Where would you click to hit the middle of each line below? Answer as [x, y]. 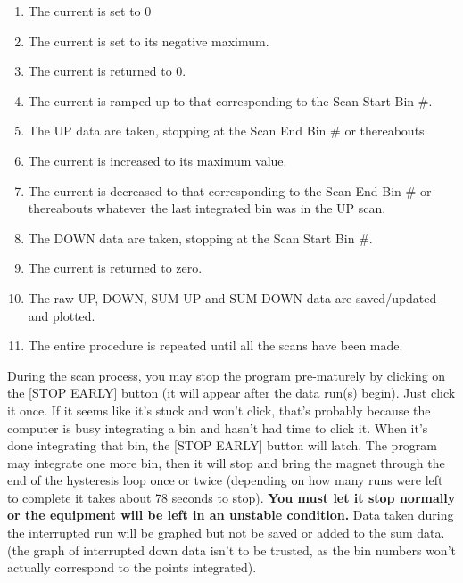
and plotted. [62, 315]
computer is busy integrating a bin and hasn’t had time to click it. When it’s [218, 427]
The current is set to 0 [90, 11]
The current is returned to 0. [107, 71]
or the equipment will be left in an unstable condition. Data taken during [231, 515]
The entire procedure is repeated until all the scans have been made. [215, 345]
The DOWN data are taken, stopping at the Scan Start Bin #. [200, 238]
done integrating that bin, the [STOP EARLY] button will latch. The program [223, 445]
